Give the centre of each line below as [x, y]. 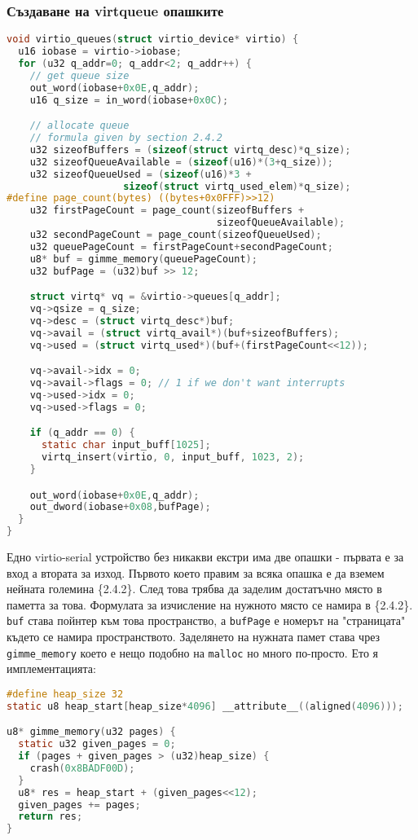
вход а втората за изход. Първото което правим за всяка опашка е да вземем [196, 572]
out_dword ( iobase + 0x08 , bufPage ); [120, 507]
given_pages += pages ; [79, 805]
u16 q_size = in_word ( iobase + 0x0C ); [129, 100]
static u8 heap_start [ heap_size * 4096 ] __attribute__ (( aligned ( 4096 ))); [205, 706]
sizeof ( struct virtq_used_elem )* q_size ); [237, 186]
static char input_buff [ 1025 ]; [126, 445]
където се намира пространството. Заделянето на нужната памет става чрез [194, 637]
